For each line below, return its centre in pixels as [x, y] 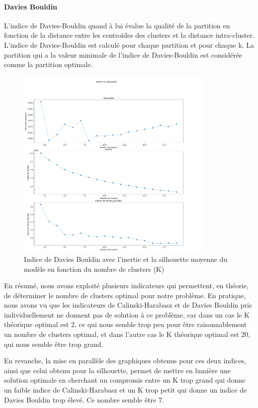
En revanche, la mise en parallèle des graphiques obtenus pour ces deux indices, [125, 361]
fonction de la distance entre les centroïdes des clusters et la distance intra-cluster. [129, 35]
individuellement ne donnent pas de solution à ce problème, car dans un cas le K [127, 314]
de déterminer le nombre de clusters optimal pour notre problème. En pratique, [125, 295]
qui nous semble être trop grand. [54, 344]
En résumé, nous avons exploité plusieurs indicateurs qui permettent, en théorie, [127, 286]
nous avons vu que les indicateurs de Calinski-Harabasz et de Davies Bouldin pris [128, 305]
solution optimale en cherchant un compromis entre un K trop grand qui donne [125, 380]
